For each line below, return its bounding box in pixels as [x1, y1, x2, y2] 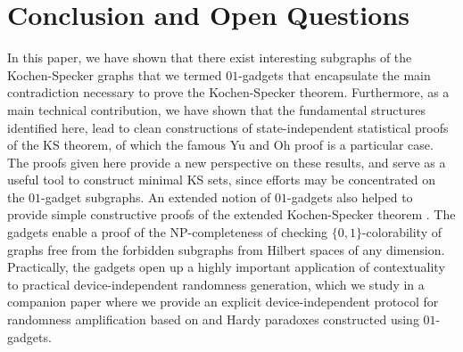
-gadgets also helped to [287, 187, 413, 206]
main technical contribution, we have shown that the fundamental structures [7, 100, 426, 119]
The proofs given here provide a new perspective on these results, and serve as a [7, 152, 446, 171]
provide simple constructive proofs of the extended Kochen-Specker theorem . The [7, 205, 456, 224]
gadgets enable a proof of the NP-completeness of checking [7, 223, 327, 241]
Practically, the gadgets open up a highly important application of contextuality [7, 258, 445, 276]
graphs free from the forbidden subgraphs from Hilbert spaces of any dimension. [7, 240, 445, 258]
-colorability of [361, 223, 442, 241]
